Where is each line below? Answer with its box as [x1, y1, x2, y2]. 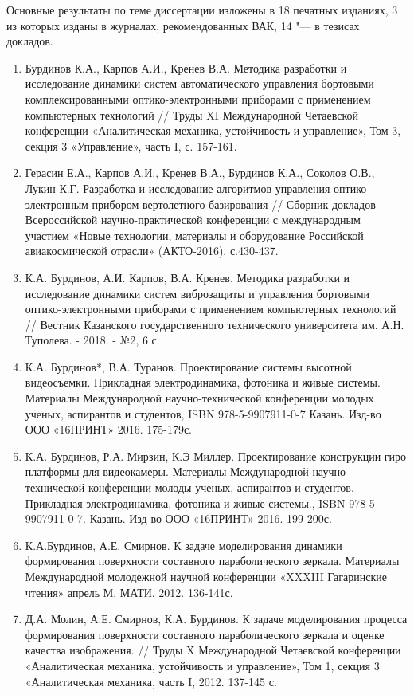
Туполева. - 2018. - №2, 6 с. [25, 332, 160, 348]
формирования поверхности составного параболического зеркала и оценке [25, 626, 385, 642]
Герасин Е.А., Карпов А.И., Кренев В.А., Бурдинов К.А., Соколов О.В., [25, 164, 375, 181]
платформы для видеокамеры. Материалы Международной [25, 463, 309, 480]
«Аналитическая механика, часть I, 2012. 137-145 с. [25, 673, 277, 689]
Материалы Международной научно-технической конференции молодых [25, 390, 374, 406]
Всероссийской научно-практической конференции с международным [25, 211, 361, 228]
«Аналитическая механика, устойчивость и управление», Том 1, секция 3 [25, 657, 380, 673]
